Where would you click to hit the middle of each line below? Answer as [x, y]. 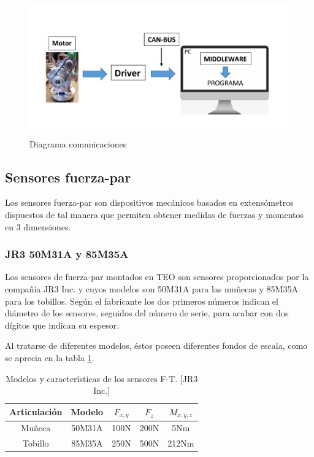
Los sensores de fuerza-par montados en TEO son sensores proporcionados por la [157, 277]
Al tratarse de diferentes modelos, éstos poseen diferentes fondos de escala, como [156, 346]
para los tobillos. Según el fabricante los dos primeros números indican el [142, 301]
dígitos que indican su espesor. [62, 325]
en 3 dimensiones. [38, 226]
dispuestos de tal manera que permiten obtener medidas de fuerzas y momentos [155, 214]
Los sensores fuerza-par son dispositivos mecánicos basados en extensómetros [149, 202]
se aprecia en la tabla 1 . [50, 357]
